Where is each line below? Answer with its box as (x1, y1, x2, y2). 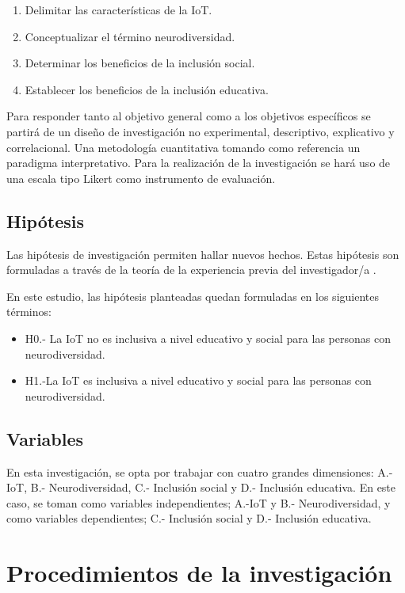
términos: (6, 303, 52, 320)
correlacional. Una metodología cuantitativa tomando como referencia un (6, 139, 361, 155)
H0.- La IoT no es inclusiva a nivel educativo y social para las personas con (25, 329, 391, 346)
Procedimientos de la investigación (6, 557, 392, 589)
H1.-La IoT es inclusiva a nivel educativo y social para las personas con (25, 372, 372, 389)
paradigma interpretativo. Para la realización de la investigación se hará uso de (6, 154, 391, 171)
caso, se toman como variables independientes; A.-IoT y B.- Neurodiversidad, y (6, 494, 391, 511)
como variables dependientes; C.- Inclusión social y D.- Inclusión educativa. (6, 510, 372, 526)
